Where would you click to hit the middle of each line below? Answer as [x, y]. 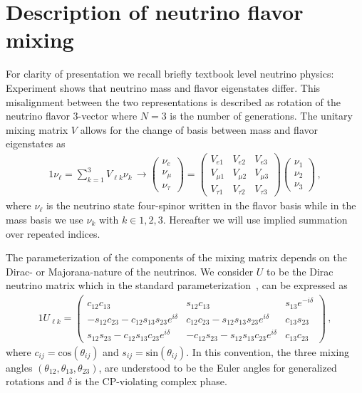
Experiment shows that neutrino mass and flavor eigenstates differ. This [163, 87]
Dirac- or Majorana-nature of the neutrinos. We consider [130, 271]
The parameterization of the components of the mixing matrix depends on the [176, 257]
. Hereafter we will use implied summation [255, 220]
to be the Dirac [300, 271]
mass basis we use [45, 220]
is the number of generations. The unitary [261, 116]
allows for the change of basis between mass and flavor [199, 129]
